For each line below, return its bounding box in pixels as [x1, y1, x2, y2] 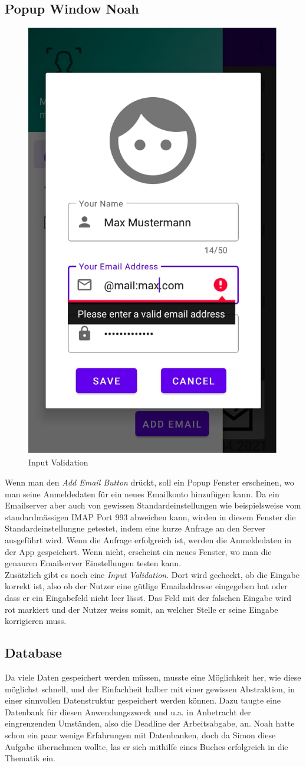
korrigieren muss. [5, 615, 67, 627]
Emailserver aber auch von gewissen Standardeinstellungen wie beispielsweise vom [5, 499, 301, 511]
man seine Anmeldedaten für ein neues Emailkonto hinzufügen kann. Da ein [5, 487, 279, 500]
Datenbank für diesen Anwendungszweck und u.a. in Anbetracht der [5, 705, 251, 718]
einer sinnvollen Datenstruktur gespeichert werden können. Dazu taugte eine [5, 694, 281, 706]
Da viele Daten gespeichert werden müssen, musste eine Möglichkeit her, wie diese [5, 671, 301, 683]
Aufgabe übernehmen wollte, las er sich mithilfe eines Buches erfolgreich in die [5, 740, 288, 752]
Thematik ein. [5, 752, 55, 764]
